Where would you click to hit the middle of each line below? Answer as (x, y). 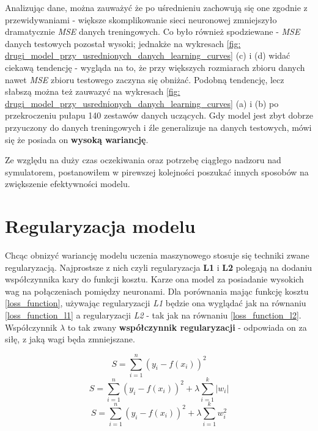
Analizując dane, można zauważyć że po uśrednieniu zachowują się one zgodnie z (156, 7)
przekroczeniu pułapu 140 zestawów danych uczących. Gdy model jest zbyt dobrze (159, 115)
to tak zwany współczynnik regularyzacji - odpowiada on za (187, 327)
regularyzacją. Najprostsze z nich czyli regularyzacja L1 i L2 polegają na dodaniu (159, 267)
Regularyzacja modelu (100, 226)
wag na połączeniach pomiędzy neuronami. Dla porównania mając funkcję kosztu (157, 291)
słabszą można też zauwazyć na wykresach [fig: (93, 91)
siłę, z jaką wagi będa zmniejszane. (70, 339)
